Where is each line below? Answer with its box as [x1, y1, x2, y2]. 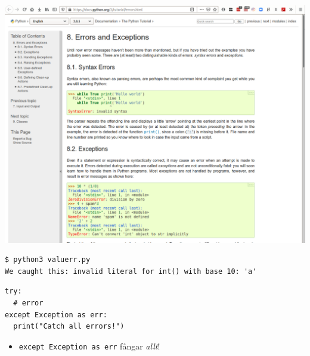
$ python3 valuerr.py [5, 255, 91, 264]
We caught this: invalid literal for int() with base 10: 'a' [5, 267, 257, 276]
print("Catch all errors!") [13, 322, 125, 331]
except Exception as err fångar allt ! [18, 339, 160, 352]
